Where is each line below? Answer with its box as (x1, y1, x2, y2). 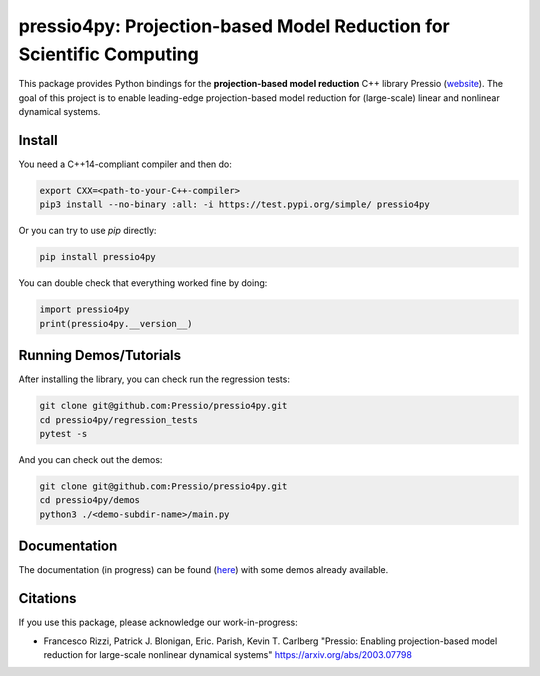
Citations (18, 590, 77, 607)
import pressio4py (39, 304, 130, 315)
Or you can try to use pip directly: (18, 225, 157, 237)
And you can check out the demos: (18, 453, 163, 465)
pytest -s (39, 428, 88, 439)
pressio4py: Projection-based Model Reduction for (18, 15, 450, 37)
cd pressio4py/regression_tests (39, 414, 199, 425)
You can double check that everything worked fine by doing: (18, 277, 268, 289)
